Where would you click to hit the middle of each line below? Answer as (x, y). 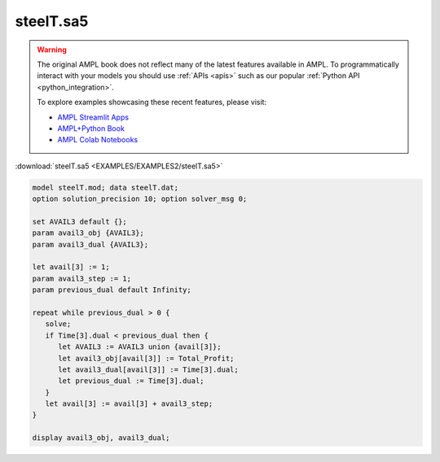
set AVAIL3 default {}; (80, 221)
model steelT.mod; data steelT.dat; (106, 187)
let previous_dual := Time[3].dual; (131, 381)
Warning (52, 50)
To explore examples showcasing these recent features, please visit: (152, 102)
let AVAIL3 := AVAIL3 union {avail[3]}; (140, 347)
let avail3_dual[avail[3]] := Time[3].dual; (149, 369)
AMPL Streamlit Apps (93, 117)
